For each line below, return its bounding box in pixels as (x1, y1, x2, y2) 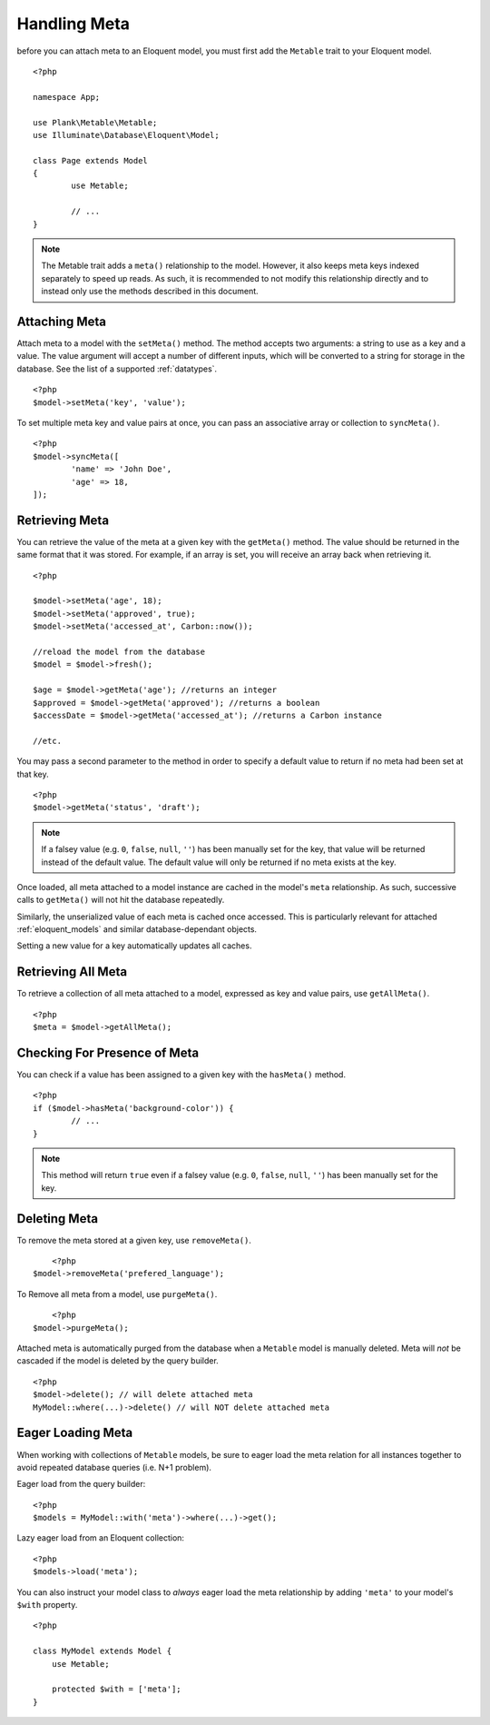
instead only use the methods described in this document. (41, 286, 259, 297)
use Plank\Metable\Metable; (33, 117, 158, 127)
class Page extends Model (33, 155, 149, 165)
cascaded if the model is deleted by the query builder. (16, 1355, 220, 1366)
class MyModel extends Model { (33, 1646, 172, 1657)
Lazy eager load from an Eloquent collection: (16, 1532, 185, 1543)
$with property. (16, 1600, 78, 1611)
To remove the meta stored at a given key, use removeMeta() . (16, 1234, 251, 1245)
